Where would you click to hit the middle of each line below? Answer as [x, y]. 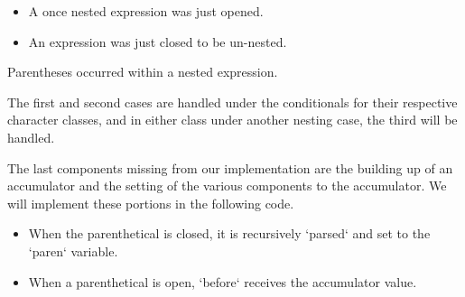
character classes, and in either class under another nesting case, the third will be [232, 120]
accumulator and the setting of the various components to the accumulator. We [227, 186]
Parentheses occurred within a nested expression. [143, 72]
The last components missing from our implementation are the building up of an [230, 167]
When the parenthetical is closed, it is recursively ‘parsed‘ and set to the [229, 233]
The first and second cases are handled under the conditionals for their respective [232, 102]
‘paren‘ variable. [73, 251]
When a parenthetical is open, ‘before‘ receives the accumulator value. [223, 281]
